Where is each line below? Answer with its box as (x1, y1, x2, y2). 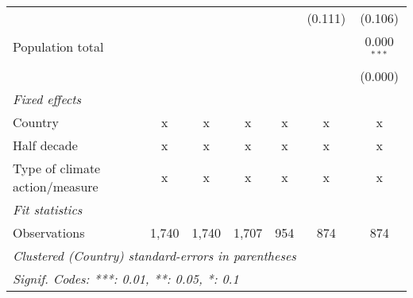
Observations (13, 223, 85, 242)
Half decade (13, 135, 78, 154)
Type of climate (13, 158, 101, 177)
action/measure (13, 176, 98, 195)
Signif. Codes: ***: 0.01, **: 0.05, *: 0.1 (13, 269, 239, 288)
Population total (13, 37, 104, 56)
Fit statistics (13, 199, 83, 219)
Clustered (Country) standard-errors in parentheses (13, 246, 296, 265)
